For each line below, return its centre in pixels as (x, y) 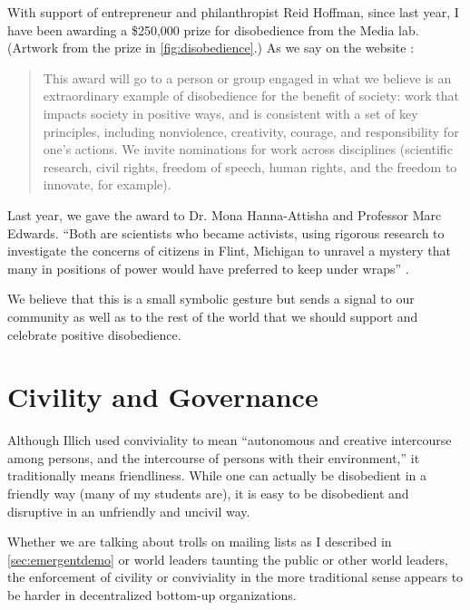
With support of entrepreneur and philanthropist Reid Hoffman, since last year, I (233, 12)
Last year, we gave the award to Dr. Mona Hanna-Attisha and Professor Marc (225, 214)
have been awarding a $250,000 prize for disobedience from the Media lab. (213, 29)
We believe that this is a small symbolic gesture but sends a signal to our (211, 299)
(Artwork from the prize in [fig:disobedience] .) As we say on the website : (211, 48)
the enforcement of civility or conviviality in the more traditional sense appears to (235, 577)
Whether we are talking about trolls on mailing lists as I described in (200, 542)
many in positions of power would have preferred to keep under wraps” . (208, 268)
